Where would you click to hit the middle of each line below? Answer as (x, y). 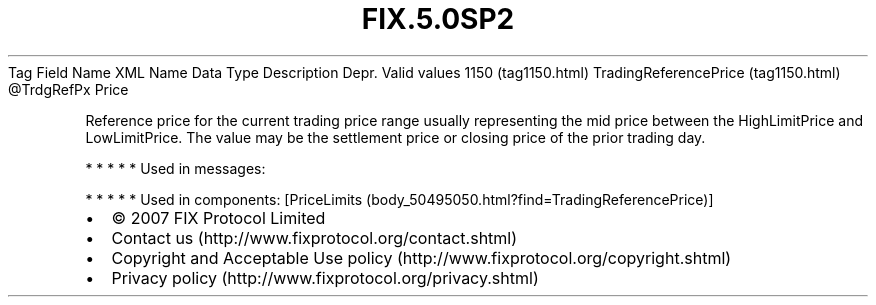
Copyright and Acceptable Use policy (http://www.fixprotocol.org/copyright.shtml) (421, 257)
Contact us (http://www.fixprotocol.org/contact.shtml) (314, 237)
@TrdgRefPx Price (68, 89)
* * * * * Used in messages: (175, 168)
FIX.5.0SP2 (438, 19)
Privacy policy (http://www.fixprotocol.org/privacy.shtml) (325, 277)
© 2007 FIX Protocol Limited (218, 217)
